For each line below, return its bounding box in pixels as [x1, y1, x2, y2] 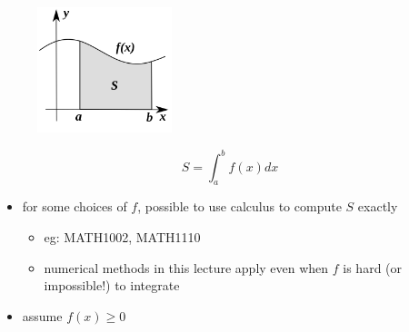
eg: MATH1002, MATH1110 [44, 227, 201, 246]
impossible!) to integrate [44, 276, 180, 295]
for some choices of [22, 197, 127, 216]
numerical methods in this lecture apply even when [44, 258, 329, 277]
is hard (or [343, 258, 403, 277]
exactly [357, 197, 398, 216]
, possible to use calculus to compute [137, 197, 342, 216]
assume [22, 306, 63, 325]
